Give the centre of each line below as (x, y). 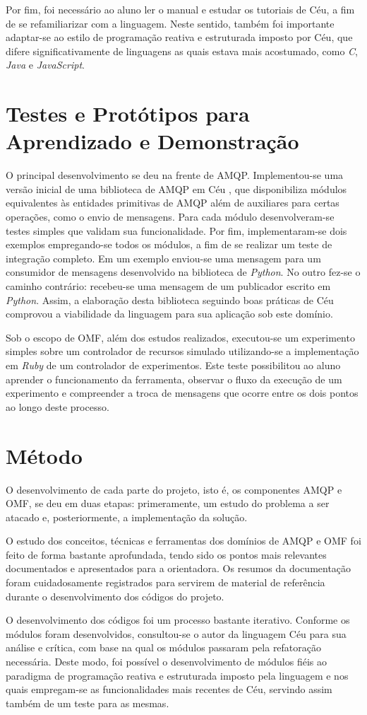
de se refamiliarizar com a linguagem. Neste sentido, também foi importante (170, 23)
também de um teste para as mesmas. (88, 703)
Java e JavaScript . (45, 65)
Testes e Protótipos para (128, 114)
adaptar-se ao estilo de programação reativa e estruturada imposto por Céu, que (179, 37)
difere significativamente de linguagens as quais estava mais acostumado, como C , (182, 51)
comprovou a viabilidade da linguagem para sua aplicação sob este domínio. (169, 314)
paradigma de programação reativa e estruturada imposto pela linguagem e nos (177, 675)
